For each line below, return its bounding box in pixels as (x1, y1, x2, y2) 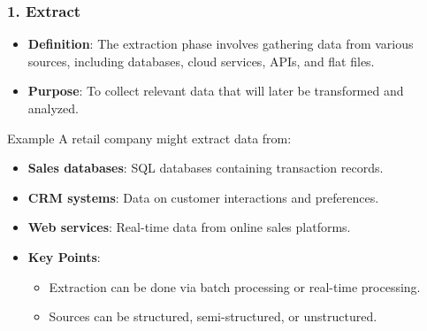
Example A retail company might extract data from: (7, 128, 292, 147)
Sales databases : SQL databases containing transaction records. (27, 158, 384, 177)
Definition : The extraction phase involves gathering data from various (27, 35, 414, 53)
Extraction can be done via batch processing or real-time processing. (49, 277, 421, 296)
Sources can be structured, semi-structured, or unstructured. (49, 307, 377, 326)
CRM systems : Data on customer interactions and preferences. (27, 188, 379, 206)
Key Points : (27, 247, 101, 266)
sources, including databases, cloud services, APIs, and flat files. (27, 51, 375, 70)
